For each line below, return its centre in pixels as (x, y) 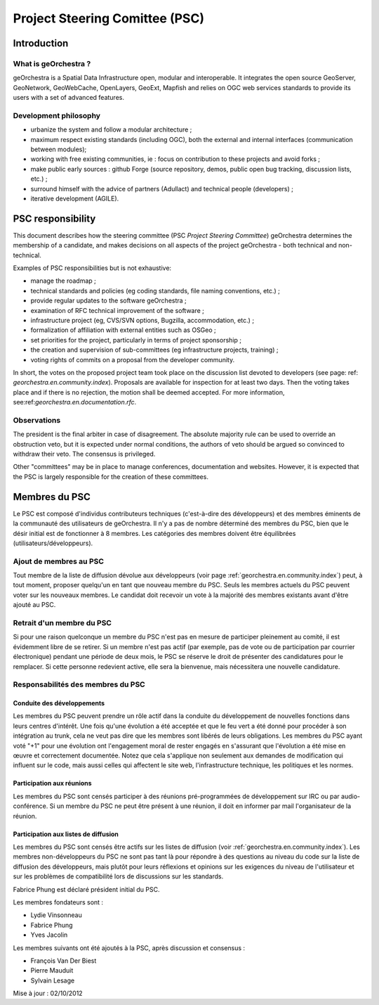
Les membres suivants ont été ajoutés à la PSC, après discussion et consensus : (129, 948)
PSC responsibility (54, 218)
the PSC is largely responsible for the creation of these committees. (111, 476)
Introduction (41, 43)
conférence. (31, 806)
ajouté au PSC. (34, 605)
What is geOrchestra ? (52, 63)
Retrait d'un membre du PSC (62, 622)
